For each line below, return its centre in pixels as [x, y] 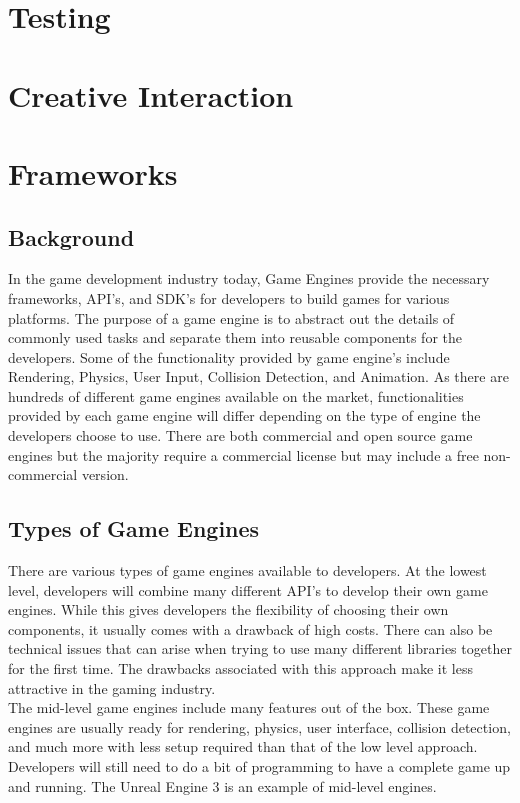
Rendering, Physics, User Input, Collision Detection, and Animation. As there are [258, 376]
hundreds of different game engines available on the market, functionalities [236, 395]
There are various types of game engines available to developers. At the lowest [247, 570]
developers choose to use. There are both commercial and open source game [240, 435]
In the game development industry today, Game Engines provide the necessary [249, 278]
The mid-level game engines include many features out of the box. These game [249, 707]
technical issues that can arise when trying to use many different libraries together [260, 648]
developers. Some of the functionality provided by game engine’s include [229, 356]
